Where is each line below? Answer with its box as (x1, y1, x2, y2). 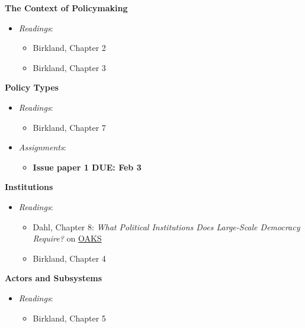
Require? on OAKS (33, 232, 102, 245)
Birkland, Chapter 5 (33, 311, 106, 324)
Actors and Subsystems (5, 272, 102, 284)
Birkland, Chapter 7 (33, 121, 106, 133)
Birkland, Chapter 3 (33, 61, 106, 73)
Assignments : (18, 141, 66, 153)
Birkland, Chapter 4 (33, 252, 106, 264)
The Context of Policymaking (5, 2, 128, 14)
